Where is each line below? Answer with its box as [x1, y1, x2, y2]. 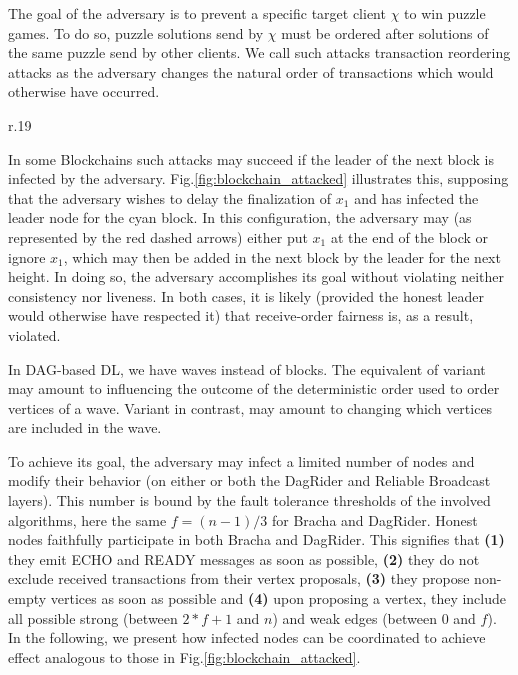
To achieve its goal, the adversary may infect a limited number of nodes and [8, 450, 475, 471]
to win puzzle [404, 3, 486, 23]
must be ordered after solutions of [281, 22, 489, 43]
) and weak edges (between [272, 607, 437, 628]
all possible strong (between [8, 607, 178, 628]
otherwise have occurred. [8, 81, 160, 102]
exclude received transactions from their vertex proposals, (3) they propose [8, 568, 470, 589]
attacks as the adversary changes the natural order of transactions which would [8, 61, 494, 82]
